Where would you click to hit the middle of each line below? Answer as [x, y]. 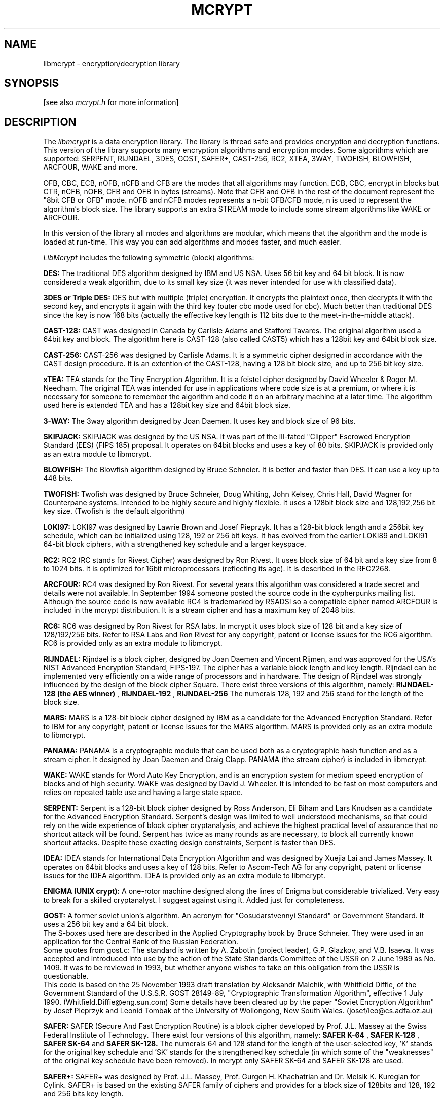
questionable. [66, 976]
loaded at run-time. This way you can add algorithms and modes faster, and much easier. [192, 242]
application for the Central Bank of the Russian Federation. [141, 942]
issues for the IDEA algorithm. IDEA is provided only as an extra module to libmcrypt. [184, 876]
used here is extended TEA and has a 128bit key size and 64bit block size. [167, 405]
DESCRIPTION [40, 122]
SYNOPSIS [32, 83]
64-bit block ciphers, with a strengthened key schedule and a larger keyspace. [175, 544]
